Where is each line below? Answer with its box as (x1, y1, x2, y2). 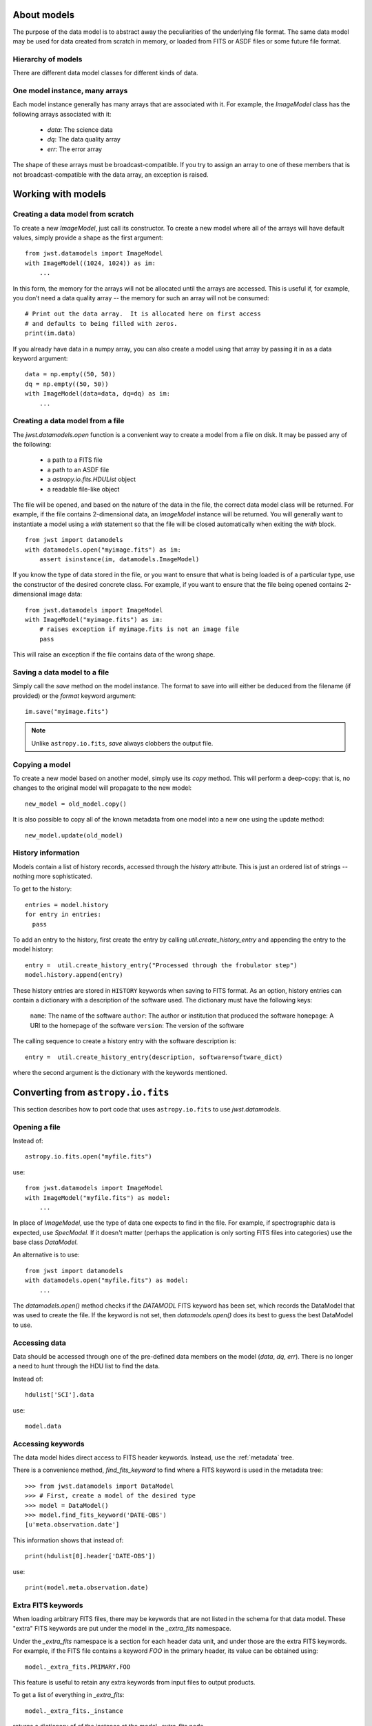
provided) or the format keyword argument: (12, 691, 136, 700)
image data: (48, 590, 83, 599)
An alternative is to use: (12, 1250, 80, 1259)
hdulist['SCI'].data (25, 1391, 94, 1399)
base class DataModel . (12, 1238, 79, 1246)
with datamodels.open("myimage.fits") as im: (25, 545, 182, 554)
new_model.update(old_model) (25, 831, 123, 839)
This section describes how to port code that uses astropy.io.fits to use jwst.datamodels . (12, 1105, 282, 1113)
